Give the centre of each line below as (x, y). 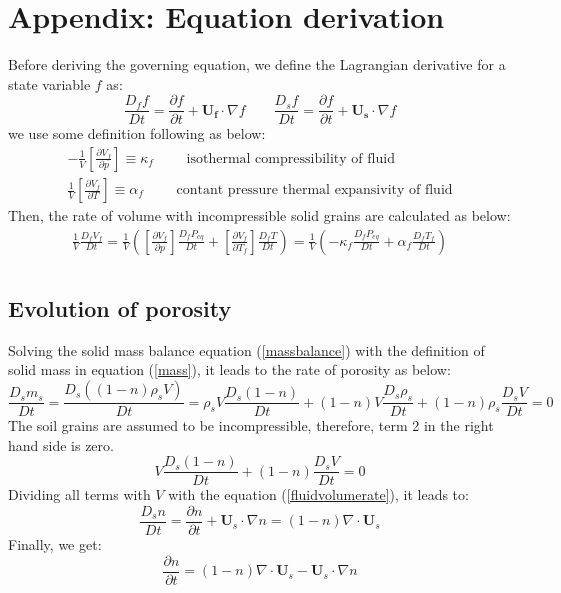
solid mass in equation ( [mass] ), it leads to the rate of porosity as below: (229, 369)
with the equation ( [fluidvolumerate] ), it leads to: (318, 494)
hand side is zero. (61, 444)
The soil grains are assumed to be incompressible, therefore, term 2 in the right (251, 425)
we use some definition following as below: (137, 133)
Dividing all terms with (79, 494)
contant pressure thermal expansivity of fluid (314, 190)
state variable (49, 83)
